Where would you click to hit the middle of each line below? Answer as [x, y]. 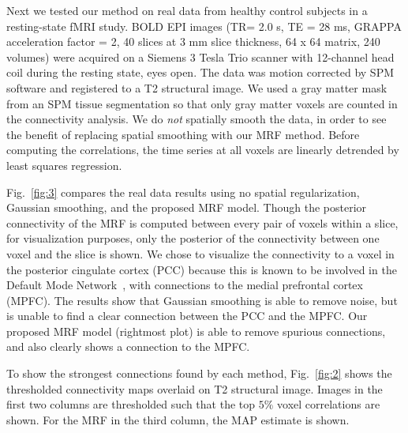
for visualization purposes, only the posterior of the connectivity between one [193, 238]
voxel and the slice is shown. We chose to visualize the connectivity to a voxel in [200, 253]
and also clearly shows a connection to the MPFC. [128, 346]
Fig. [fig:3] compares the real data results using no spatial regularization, [183, 192]
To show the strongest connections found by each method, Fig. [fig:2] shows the [199, 373]
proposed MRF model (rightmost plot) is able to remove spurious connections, [196, 331]
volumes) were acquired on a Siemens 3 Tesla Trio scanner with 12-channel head [200, 56]
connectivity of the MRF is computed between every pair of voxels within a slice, [202, 222]
